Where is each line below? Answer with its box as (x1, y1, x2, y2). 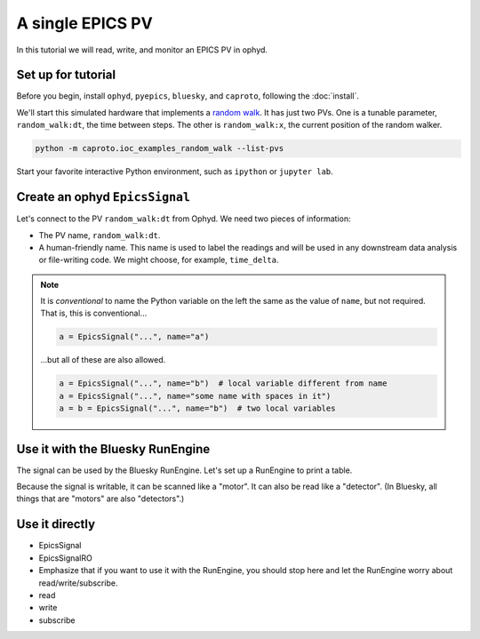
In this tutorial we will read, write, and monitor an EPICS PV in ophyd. (16, 44, 268, 55)
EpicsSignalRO (38, 552, 92, 563)
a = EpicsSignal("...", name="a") (59, 331, 210, 342)
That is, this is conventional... (40, 308, 148, 319)
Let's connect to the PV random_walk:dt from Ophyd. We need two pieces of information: (16, 213, 351, 224)
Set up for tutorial (16, 68, 116, 83)
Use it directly (16, 516, 96, 532)
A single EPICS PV (16, 13, 153, 33)
